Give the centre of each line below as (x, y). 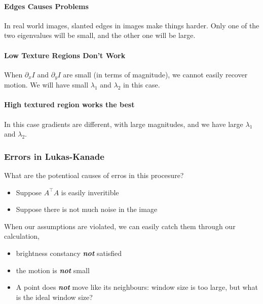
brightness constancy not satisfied (69, 253)
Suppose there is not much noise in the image (87, 209)
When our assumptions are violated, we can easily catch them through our (120, 226)
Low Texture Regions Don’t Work (65, 55)
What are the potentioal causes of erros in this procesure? (94, 175)
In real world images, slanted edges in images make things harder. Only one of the (132, 25)
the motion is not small (53, 270)
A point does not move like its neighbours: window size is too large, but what (137, 287)
